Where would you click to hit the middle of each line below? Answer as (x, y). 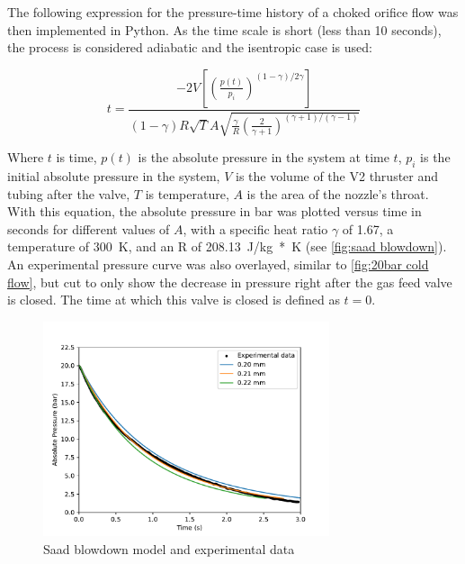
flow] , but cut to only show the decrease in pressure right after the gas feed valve (230, 282)
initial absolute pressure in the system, (114, 176)
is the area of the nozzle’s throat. (338, 193)
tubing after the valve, (69, 193)
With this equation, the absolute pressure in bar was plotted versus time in (215, 211)
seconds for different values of (89, 228)
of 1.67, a (368, 228)
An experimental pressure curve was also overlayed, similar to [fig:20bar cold (218, 264)
